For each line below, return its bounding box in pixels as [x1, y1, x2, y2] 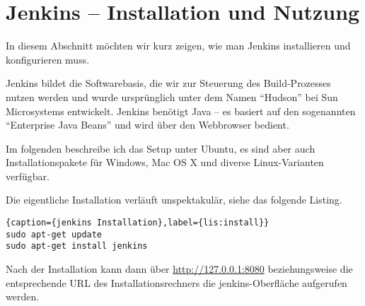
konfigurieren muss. [6, 52, 90, 66]
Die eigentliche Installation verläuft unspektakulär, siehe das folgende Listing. [6, 192, 342, 207]
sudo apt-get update [6, 229, 103, 240]
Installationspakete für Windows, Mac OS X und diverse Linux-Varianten [6, 155, 324, 170]
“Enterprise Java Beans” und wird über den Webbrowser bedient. [6, 117, 289, 132]
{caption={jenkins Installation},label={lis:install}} [6, 218, 270, 228]
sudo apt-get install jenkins [6, 241, 148, 252]
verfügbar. [6, 168, 50, 183]
